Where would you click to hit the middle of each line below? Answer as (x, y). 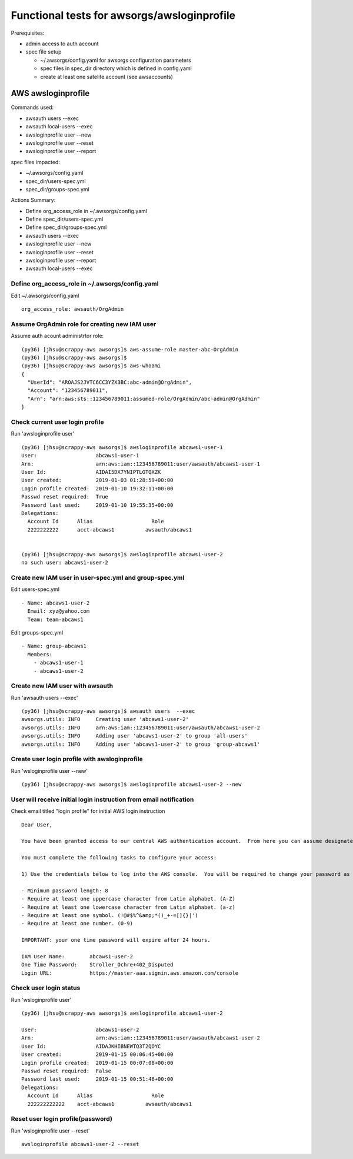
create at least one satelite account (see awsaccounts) (107, 77)
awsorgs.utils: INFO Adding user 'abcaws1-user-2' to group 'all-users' (135, 736)
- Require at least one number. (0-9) (77, 924)
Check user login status (46, 988)
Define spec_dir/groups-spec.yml (66, 227)
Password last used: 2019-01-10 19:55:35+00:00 (97, 505)
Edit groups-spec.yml (37, 632)
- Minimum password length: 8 (65, 891)
